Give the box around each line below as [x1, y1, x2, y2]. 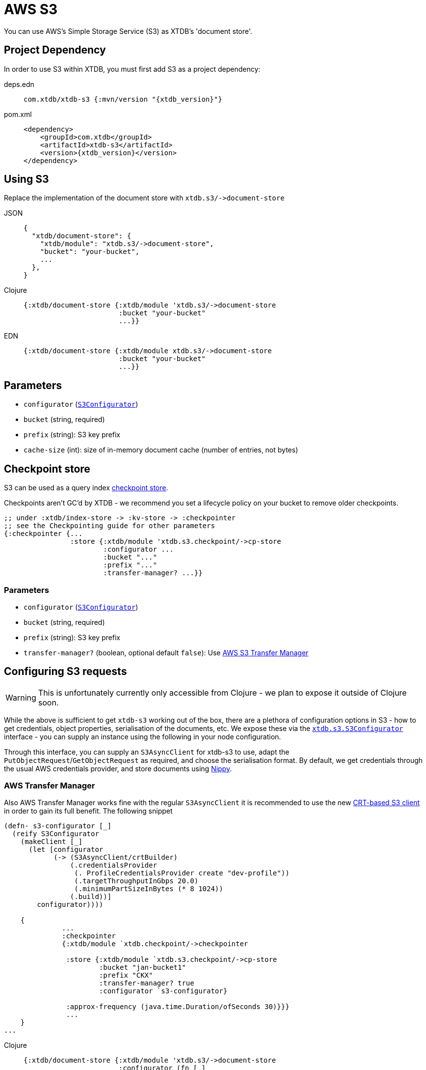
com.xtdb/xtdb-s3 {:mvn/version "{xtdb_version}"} [24, 95, 222, 103]
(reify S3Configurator [12, 830, 99, 838]
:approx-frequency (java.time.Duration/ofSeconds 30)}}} [66, 1003, 290, 1011]
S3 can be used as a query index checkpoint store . [4, 483, 168, 492]
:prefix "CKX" [99, 971, 153, 980]
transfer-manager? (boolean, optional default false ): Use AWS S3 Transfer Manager [24, 648, 309, 657]
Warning [5, 692, 36, 703]
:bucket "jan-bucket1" [99, 963, 186, 972]
